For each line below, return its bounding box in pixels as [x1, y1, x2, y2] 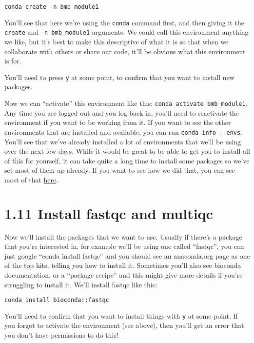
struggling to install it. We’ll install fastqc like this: [4, 279, 157, 289]
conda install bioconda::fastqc [4, 297, 109, 304]
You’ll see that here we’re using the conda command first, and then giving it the [4, 17, 244, 27]
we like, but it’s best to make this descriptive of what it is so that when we [4, 36, 229, 46]
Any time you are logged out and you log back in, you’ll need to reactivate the [4, 107, 239, 118]
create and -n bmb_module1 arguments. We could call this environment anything [4, 27, 249, 37]
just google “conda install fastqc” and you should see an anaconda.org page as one [4, 250, 250, 261]
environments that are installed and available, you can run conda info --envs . [4, 126, 242, 137]
